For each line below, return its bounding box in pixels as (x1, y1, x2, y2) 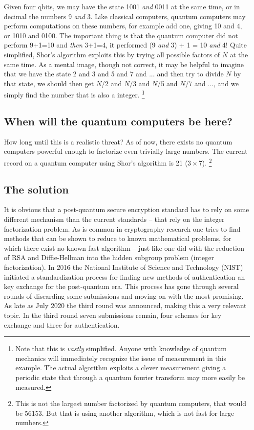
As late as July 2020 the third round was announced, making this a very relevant (4, 300, 247, 311)
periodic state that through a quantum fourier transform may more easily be (15, 372, 245, 382)
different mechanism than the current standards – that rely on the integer (4, 214, 225, 224)
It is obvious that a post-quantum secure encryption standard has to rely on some (4, 204, 249, 215)
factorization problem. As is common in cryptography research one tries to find (4, 223, 241, 234)
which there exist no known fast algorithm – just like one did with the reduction (4, 242, 244, 253)
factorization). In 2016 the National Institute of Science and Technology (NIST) (4, 262, 243, 272)
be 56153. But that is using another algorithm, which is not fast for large (15, 407, 234, 418)
